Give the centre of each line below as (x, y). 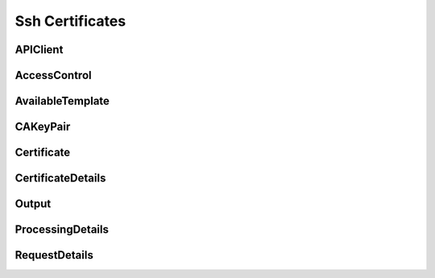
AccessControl (53, 75)
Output (33, 204)
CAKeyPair (43, 127)
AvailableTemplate (62, 101)
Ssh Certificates (70, 21)
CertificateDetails (60, 178)
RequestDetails (54, 255)
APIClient (39, 50)
